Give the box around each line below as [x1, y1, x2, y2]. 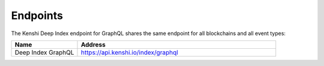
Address [80, 40, 106, 49]
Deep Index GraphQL [14, 48, 74, 56]
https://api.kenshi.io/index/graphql [80, 48, 178, 56]
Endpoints [11, 9, 63, 22]
